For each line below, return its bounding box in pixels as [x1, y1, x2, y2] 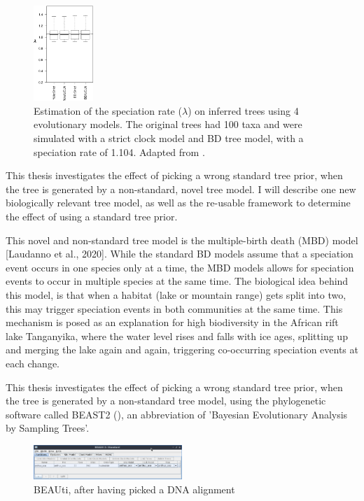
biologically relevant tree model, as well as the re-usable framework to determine [6, 195, 351, 210]
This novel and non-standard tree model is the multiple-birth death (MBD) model [6, 232, 358, 247]
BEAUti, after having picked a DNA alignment [34, 482, 235, 497]
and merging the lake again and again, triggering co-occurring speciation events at [6, 342, 358, 357]
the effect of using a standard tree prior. [6, 209, 178, 223]
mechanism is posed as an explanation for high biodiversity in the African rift [6, 315, 339, 330]
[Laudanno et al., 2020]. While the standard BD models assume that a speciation [6, 246, 353, 261]
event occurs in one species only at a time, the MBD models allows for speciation [6, 260, 354, 274]
